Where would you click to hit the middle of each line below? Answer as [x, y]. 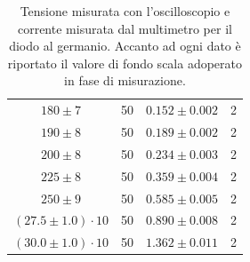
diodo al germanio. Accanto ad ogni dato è [125, 46]
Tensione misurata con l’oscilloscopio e [125, 11]
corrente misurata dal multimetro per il [125, 28]
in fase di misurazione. [125, 80]
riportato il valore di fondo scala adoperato [125, 63]
